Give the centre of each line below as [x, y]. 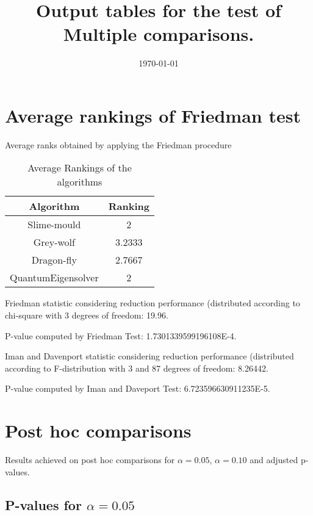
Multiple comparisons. [159, 34]
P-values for [43, 504]
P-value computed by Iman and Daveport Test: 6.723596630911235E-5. [138, 388]
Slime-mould [54, 225]
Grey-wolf [54, 242]
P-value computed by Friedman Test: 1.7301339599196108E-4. [121, 335]
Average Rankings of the [80, 168]
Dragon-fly [54, 260]
